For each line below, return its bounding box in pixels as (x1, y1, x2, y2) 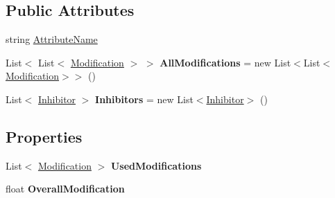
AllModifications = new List (160, 55, 291, 69)
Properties (6, 125, 83, 147)
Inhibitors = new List (95, 91, 194, 106)
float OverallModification (6, 181, 125, 196)
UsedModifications (110, 158, 202, 172)
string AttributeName (6, 32, 98, 46)
